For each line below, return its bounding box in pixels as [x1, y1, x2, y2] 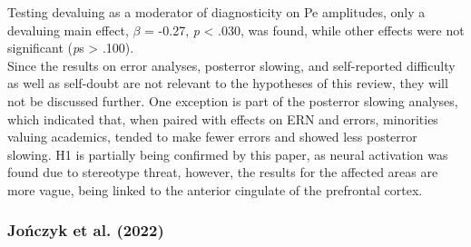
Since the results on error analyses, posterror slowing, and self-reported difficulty [7, 55, 456, 74]
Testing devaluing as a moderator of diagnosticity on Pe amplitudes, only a [7, 3, 426, 21]
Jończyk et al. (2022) [7, 219, 164, 242]
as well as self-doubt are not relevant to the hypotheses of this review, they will [7, 74, 448, 93]
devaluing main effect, [7, 20, 129, 39]
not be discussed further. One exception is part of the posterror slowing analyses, [7, 91, 458, 110]
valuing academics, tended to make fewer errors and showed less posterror [7, 127, 417, 146]
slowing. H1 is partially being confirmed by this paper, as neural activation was [7, 144, 448, 163]
